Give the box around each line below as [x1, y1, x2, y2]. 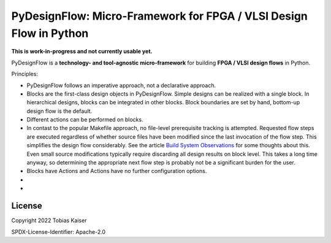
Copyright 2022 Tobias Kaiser [11, 217, 87, 224]
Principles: [11, 71, 38, 78]
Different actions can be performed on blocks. [26, 116, 143, 123]
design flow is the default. [26, 107, 93, 115]
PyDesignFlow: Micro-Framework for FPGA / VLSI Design [11, 9, 308, 23]
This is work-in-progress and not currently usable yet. [11, 48, 153, 55]
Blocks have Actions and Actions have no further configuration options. [26, 168, 207, 175]
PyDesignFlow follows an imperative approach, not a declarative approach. [26, 82, 216, 89]
